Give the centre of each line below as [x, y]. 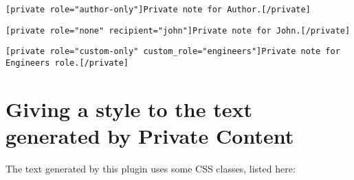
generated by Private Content [150, 136]
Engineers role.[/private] [67, 63]
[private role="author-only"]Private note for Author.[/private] [158, 10]
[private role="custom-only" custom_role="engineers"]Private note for [173, 52]
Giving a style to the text [129, 108]
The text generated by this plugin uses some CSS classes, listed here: [151, 168]
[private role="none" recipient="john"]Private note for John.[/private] [178, 30]
